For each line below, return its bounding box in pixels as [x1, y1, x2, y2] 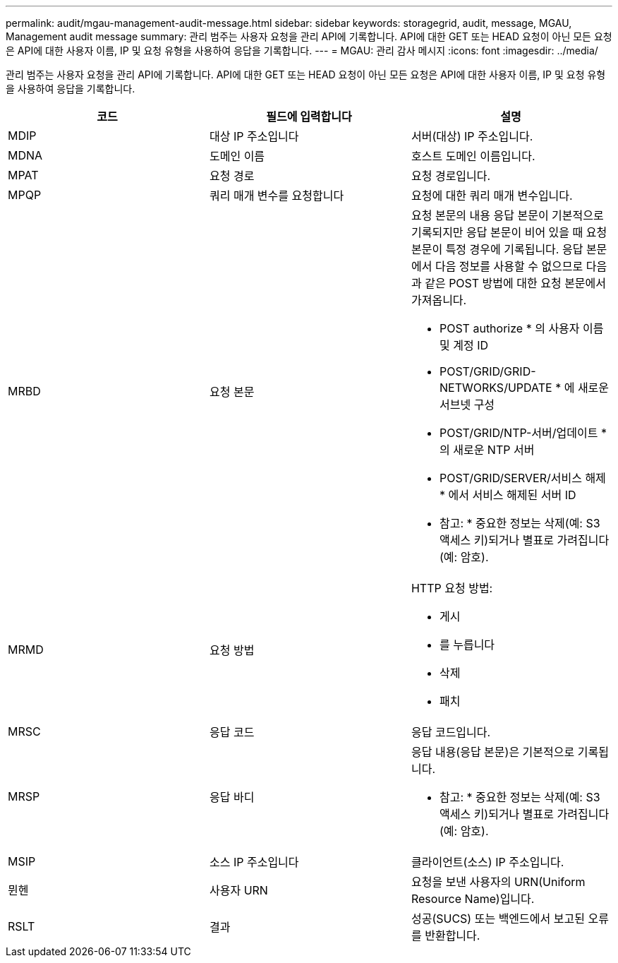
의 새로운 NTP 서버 [439, 443, 535, 457]
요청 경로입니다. [411, 169, 491, 183]
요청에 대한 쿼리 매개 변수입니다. [411, 189, 573, 203]
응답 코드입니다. [411, 725, 491, 739]
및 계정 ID [439, 338, 488, 352]
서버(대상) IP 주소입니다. [411, 129, 533, 143]
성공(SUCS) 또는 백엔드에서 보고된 [411, 911, 585, 926]
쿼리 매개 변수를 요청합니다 [209, 189, 344, 203]
